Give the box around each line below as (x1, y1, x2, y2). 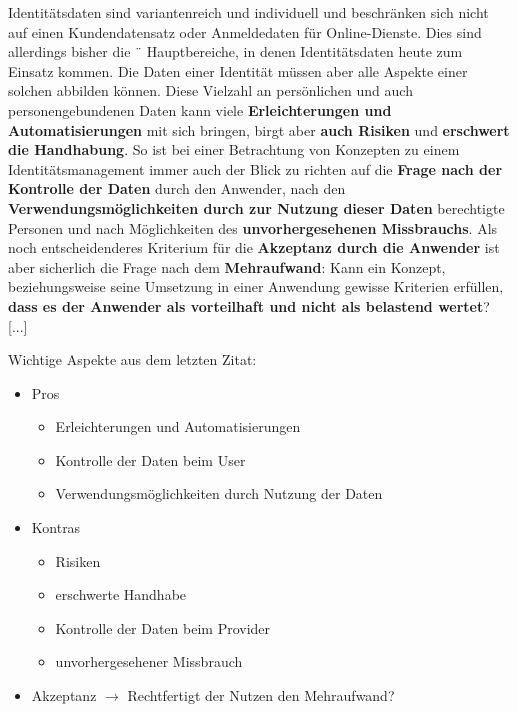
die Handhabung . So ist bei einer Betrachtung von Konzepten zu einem (8, 139, 460, 160)
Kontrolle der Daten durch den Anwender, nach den (8, 178, 346, 199)
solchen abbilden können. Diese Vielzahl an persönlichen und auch (8, 80, 413, 101)
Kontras (31, 517, 81, 538)
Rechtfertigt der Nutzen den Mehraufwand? (127, 685, 395, 706)
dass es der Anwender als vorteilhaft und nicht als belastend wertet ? (8, 295, 490, 316)
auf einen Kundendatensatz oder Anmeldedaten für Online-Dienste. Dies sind (8, 21, 482, 42)
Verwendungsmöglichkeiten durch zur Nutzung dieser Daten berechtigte (8, 197, 505, 218)
